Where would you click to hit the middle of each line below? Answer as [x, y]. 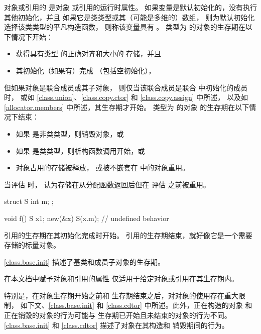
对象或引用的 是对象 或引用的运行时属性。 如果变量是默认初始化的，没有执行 [130, 7]
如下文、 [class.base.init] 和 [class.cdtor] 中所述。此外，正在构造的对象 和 [136, 305]
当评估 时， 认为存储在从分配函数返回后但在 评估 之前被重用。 [107, 184]
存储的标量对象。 [32, 245]
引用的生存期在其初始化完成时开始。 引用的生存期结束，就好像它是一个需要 [128, 235]
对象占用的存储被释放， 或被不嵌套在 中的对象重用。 [103, 168]
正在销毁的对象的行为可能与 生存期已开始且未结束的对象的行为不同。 [118, 315]
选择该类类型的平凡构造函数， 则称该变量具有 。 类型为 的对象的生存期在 [125, 27]
